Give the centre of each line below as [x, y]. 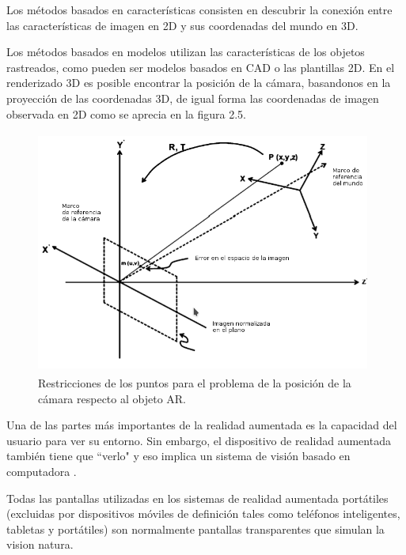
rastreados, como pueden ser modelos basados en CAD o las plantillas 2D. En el [201, 67]
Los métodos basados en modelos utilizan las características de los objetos [186, 52]
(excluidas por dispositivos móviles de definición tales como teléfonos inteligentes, [203, 513]
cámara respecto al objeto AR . [112, 398]
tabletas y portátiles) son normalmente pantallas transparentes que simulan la [195, 529]
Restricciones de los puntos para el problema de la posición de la [195, 383]
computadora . [42, 472]
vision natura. [40, 544]
